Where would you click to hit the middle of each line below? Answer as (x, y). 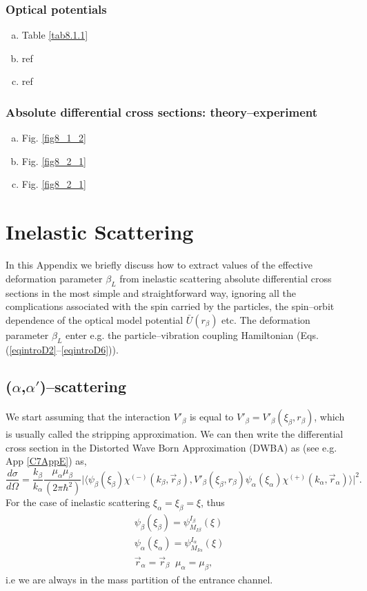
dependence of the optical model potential (95, 319)
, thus (213, 502)
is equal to (211, 417)
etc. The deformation (266, 319)
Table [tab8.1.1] (55, 35)
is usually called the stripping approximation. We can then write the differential (175, 434)
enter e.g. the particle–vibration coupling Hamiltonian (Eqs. (192, 335)
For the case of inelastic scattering (78, 502)
